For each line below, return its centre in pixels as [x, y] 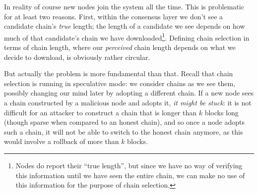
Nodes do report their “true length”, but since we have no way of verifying [129, 165]
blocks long [222, 112]
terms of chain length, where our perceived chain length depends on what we [120, 47]
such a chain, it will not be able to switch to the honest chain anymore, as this [124, 131]
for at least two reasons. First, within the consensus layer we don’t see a [114, 16]
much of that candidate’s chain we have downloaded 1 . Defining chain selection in [127, 37]
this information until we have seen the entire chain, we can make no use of [130, 175]
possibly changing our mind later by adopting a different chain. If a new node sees [129, 93]
